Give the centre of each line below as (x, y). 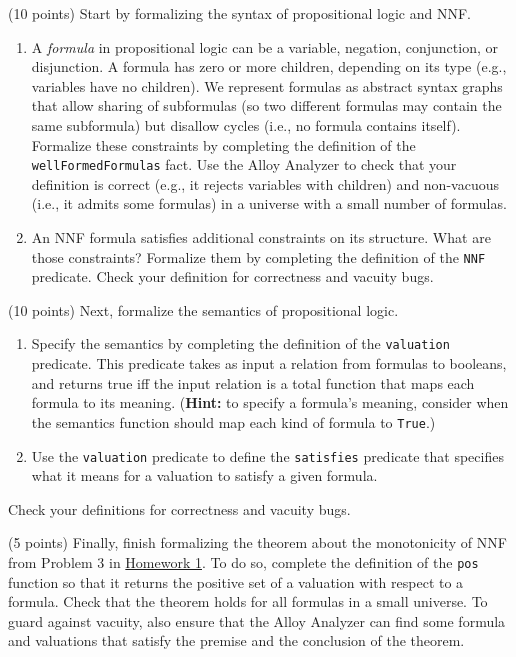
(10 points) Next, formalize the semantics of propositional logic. (203, 309)
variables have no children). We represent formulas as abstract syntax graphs (267, 85)
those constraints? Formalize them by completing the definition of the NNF (258, 256)
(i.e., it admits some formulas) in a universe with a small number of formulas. (269, 203)
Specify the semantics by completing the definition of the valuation (240, 343)
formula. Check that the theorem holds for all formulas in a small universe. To (248, 601)
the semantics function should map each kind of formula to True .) (233, 421)
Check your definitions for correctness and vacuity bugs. (179, 508)
